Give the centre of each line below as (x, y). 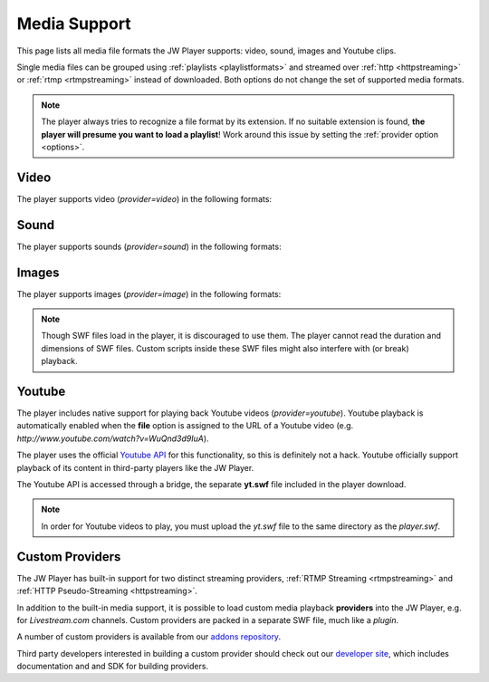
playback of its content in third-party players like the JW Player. (135, 467)
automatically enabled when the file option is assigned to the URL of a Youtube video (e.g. (185, 426)
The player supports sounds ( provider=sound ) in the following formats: (149, 246)
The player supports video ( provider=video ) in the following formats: (144, 198)
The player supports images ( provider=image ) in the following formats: (149, 293)
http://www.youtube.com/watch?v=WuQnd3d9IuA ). (113, 438)
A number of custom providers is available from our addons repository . (149, 637)
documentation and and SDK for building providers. (112, 667)
